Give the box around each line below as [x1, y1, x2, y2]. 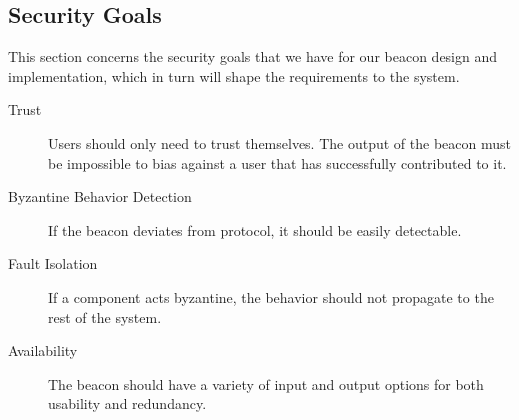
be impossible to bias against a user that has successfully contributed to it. [48, 152, 507, 173]
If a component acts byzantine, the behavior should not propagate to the [48, 286, 494, 307]
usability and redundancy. [48, 393, 207, 414]
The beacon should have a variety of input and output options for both [48, 373, 484, 394]
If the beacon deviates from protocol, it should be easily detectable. [48, 219, 462, 240]
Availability [8, 340, 78, 361]
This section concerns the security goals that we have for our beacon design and [8, 46, 498, 67]
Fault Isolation [8, 253, 98, 274]
